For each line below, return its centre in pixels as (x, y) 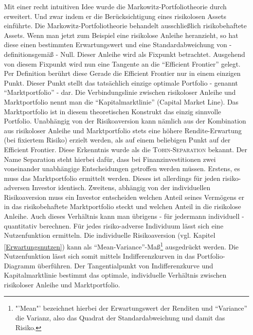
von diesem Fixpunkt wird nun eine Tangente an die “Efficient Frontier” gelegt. (122, 63)
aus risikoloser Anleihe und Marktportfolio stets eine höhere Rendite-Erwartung (123, 130)
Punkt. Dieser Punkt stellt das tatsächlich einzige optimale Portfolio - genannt (121, 82)
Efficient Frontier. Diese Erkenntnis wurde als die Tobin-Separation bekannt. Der (126, 149)
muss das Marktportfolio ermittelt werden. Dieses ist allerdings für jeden (112, 178)
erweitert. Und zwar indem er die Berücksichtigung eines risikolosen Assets (115, 16)
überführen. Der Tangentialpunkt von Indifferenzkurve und (126, 265)
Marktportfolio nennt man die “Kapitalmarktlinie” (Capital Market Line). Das (121, 101)
